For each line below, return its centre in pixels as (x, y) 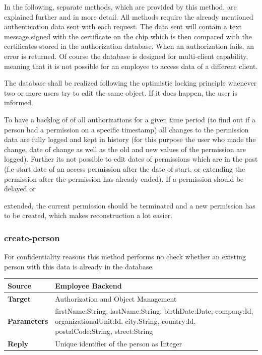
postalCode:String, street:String (104, 331)
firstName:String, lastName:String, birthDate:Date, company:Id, (154, 311)
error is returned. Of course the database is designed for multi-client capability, (126, 56)
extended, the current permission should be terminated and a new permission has (130, 205)
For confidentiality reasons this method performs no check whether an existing (125, 257)
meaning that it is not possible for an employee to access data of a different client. (131, 66)
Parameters (28, 321)
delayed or (20, 189)
